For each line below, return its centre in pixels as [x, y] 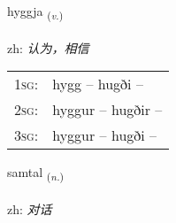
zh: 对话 [30, 209]
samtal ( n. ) [36, 173]
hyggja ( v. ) [35, 12]
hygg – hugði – [98, 84]
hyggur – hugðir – [107, 110]
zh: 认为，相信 [48, 47]
